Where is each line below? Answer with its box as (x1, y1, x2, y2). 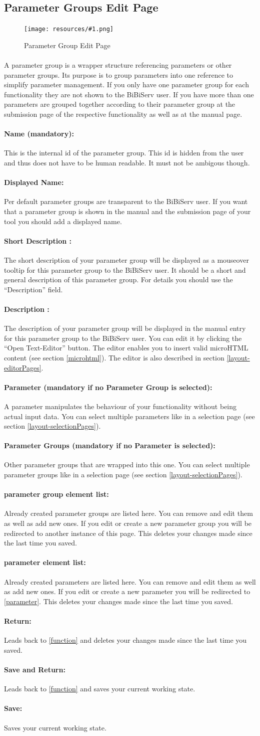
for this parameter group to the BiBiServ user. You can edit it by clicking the (4, 332, 242, 343)
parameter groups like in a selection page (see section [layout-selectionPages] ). (4, 469, 242, 480)
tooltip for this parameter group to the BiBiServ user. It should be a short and (4, 264, 246, 275)
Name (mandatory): (4, 128, 74, 139)
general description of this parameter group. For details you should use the (4, 274, 233, 285)
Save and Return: (4, 664, 65, 674)
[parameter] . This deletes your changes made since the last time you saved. (4, 596, 233, 606)
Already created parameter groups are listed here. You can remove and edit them (4, 508, 253, 518)
